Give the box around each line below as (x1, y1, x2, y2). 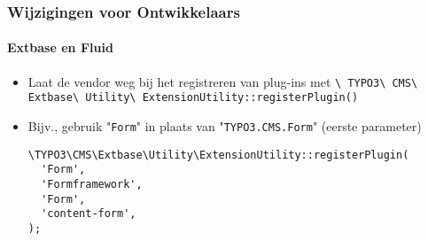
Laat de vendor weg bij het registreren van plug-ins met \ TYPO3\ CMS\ (27, 72, 418, 90)
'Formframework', (41, 177, 143, 190)
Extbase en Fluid (7, 38, 113, 57)
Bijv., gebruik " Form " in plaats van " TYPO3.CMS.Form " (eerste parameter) (27, 116, 422, 135)
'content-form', (41, 207, 136, 221)
